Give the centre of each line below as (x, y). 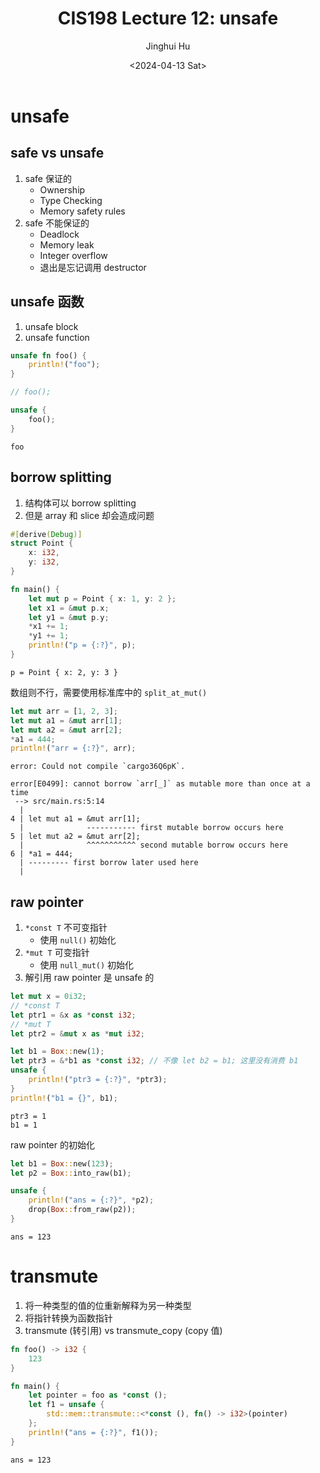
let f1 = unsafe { (66, 1405)
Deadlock (59, 234)
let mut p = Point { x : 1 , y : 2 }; (102, 598)
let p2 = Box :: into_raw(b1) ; (71, 1173)
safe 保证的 (48, 178)
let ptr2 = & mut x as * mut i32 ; (77, 1033)
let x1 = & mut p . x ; (69, 608)
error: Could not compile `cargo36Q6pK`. (98, 767)
